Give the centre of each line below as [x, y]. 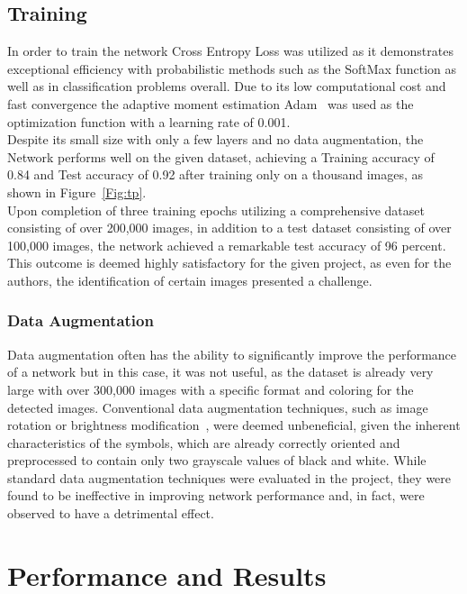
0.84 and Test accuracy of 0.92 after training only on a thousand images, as [216, 174]
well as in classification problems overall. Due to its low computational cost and [227, 86]
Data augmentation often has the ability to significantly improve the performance [232, 354]
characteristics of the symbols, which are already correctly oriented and [204, 442]
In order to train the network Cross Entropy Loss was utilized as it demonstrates [230, 51]
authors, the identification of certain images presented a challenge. [190, 280]
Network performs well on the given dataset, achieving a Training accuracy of [221, 156]
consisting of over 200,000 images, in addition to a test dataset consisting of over [229, 228]
